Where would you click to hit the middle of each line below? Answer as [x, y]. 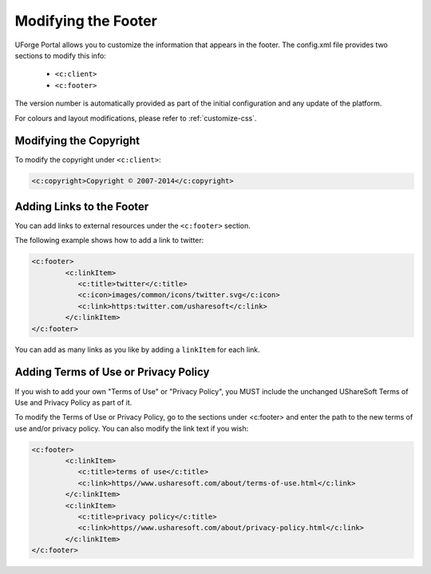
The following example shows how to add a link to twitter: [109, 241]
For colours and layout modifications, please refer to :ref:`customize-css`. [136, 118]
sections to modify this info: [61, 55]
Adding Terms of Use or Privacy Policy [112, 372]
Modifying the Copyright [77, 141]
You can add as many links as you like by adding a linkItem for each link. [138, 349]
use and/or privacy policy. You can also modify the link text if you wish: [132, 429]
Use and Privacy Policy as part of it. [73, 402]
